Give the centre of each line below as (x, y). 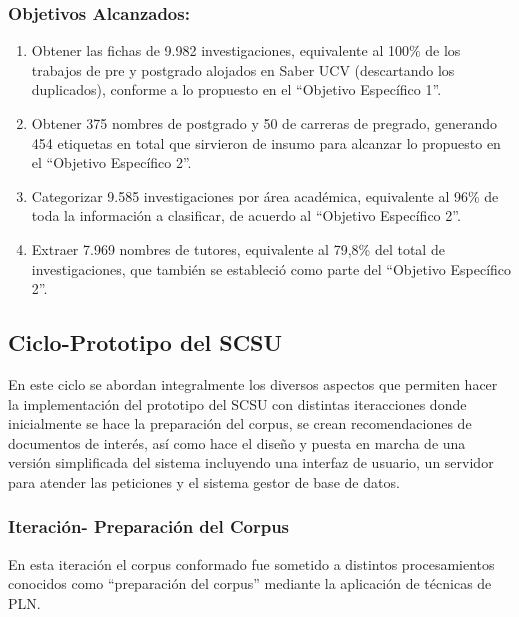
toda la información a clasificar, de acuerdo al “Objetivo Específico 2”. (246, 215)
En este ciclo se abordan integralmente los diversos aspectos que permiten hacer (253, 383)
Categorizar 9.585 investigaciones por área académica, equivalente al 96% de (265, 195)
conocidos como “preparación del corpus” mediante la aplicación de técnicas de (250, 583)
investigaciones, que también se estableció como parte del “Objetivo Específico (271, 268)
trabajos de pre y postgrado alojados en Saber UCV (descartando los (243, 69)
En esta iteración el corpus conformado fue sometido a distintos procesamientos (251, 563)
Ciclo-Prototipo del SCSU (145, 342)
